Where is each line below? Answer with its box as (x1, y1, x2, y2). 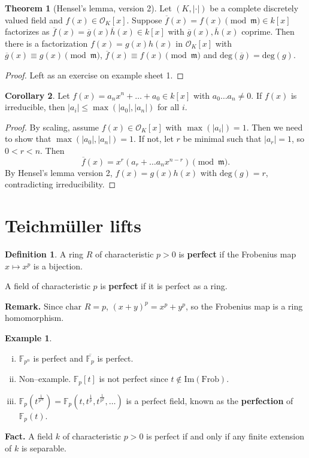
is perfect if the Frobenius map (178, 248, 296, 260)
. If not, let (134, 132, 174, 145)
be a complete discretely (210, 2, 299, 14)
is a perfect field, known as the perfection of (126, 394, 293, 407)
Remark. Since (5, 299, 63, 312)
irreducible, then (5, 101, 65, 113)
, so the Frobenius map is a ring (185, 299, 303, 312)
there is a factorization (5, 37, 88, 49)
